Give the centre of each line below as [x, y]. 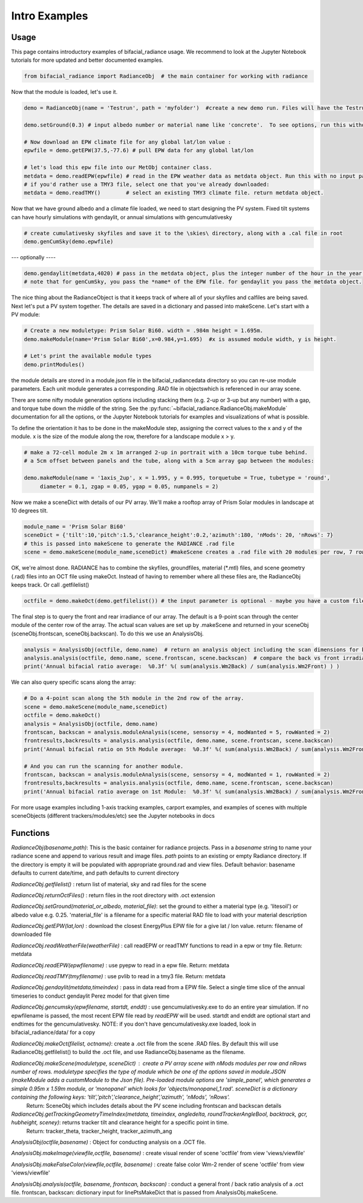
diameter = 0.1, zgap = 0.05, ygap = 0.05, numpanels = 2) [129, 486]
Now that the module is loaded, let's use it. [64, 92]
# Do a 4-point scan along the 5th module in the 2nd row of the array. [134, 698]
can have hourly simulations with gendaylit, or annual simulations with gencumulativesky [122, 217]
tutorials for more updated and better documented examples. [87, 60]
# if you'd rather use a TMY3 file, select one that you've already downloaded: [147, 184]
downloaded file [31, 934]
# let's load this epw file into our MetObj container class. [118, 167]
